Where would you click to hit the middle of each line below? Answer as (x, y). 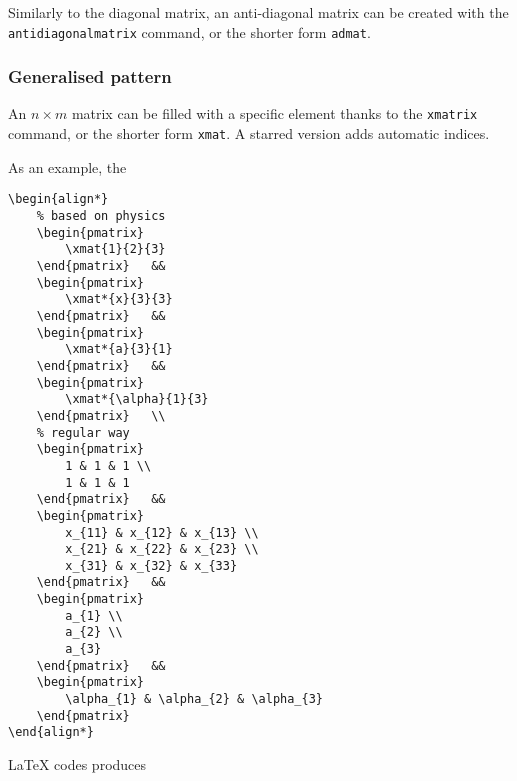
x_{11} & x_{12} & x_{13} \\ (162, 532)
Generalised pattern (90, 76)
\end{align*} (51, 732)
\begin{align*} (58, 199)
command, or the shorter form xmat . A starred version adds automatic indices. (249, 133)
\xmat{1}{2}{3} (115, 249)
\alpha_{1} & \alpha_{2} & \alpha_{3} (194, 699)
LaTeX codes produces (77, 764)
